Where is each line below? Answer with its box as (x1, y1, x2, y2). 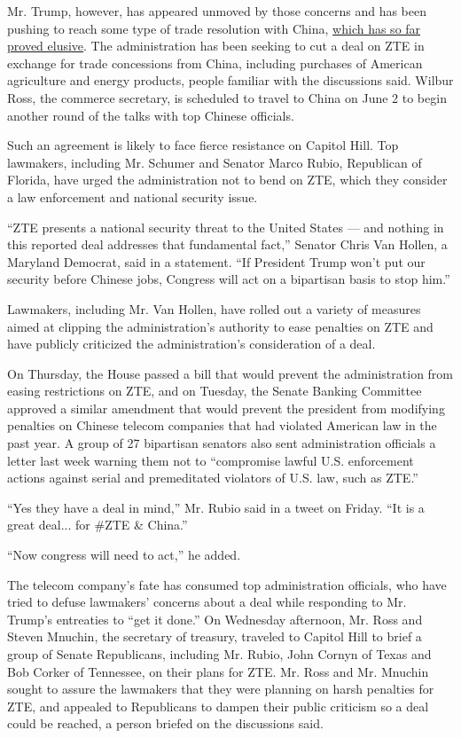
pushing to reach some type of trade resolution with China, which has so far (7, 19, 421, 37)
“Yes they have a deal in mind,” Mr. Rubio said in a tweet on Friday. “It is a (7, 498, 425, 516)
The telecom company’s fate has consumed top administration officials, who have (7, 575, 447, 593)
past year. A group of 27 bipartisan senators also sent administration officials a (7, 434, 436, 452)
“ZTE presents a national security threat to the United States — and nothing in (7, 217, 444, 236)
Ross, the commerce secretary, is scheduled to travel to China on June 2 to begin (7, 88, 447, 106)
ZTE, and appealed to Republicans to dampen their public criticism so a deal (7, 696, 429, 715)
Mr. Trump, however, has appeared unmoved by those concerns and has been (7, 2, 427, 20)
